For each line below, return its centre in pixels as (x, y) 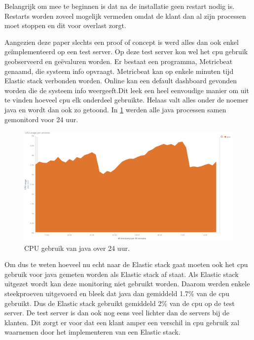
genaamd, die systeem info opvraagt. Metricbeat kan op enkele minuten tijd (119, 71)
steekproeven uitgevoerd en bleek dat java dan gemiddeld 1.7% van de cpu (117, 293)
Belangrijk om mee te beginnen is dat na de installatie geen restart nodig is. (120, 6)
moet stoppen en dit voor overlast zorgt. (65, 25)
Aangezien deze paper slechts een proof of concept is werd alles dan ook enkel (122, 42)
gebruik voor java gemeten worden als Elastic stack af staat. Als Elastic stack (122, 274)
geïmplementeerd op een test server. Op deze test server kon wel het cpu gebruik (126, 51)
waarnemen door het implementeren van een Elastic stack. (92, 332)
